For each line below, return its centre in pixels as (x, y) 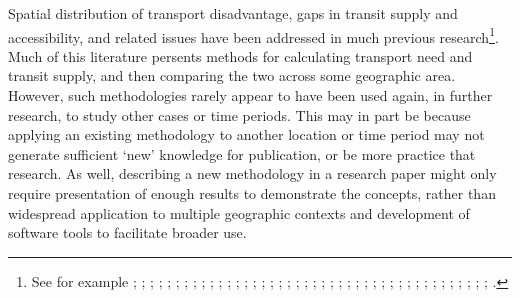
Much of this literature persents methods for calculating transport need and (240, 55)
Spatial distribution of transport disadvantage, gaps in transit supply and (233, 13)
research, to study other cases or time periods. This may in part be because (239, 114)
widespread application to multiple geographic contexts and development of (239, 212)
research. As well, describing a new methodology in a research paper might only (252, 173)
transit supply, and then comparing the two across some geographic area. (232, 75)
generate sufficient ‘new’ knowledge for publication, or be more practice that (242, 153)
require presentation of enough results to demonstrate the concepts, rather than (252, 193)
